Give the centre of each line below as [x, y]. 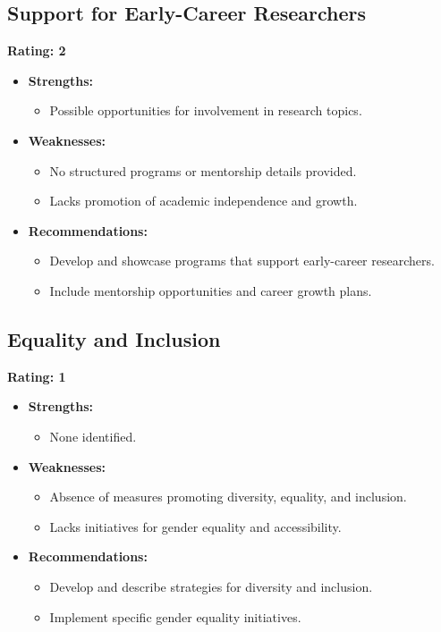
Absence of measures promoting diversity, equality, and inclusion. [228, 497]
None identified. [93, 436]
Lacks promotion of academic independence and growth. [204, 201]
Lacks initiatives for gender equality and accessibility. [195, 526]
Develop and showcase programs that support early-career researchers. [242, 261]
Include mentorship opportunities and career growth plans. [211, 290]
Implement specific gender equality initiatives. [175, 616]
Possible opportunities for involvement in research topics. [206, 110]
